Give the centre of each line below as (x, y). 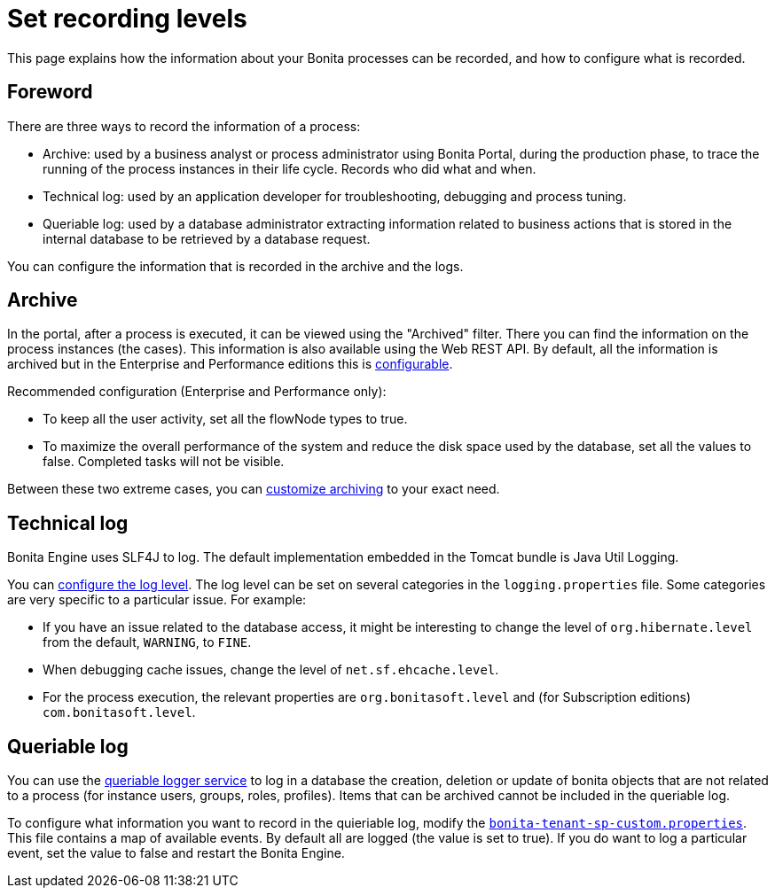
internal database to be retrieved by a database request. (207, 238)
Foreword (50, 92)
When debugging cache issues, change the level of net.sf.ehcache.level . (271, 670)
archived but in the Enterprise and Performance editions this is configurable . (230, 364)
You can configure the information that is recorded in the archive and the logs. (235, 266)
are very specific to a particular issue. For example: (157, 600)
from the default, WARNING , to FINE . (147, 642)
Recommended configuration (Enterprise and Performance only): (197, 392)
